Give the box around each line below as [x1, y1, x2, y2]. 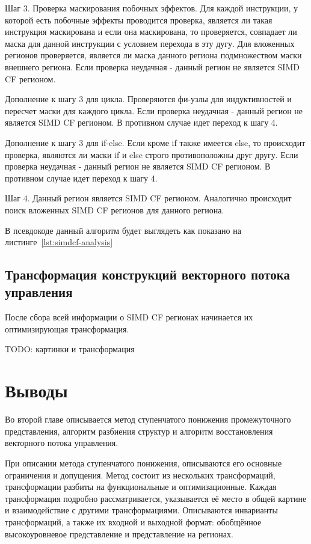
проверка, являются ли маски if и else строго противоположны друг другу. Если [5, 148, 298, 160]
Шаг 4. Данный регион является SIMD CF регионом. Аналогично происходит [5, 192, 292, 204]
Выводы [5, 378, 68, 403]
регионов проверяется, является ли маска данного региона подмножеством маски [5, 49, 302, 61]
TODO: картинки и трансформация [5, 343, 135, 355]
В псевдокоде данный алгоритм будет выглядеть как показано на [5, 224, 241, 236]
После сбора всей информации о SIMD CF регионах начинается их [5, 311, 253, 323]
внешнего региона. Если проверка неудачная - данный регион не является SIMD [5, 60, 300, 73]
